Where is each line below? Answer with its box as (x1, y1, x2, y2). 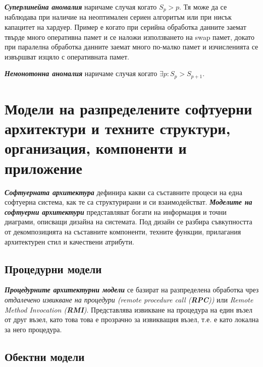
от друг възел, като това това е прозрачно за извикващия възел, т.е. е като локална (5, 314, 259, 325)
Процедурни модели (5, 261, 102, 276)
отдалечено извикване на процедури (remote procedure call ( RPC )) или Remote (5, 294, 253, 304)
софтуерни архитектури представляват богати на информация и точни (5, 206, 227, 217)
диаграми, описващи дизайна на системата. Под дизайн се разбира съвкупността (5, 216, 252, 227)
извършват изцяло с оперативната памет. (5, 51, 129, 62)
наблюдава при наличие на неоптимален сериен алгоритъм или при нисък (5, 12, 232, 22)
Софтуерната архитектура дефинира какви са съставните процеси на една (5, 187, 242, 197)
